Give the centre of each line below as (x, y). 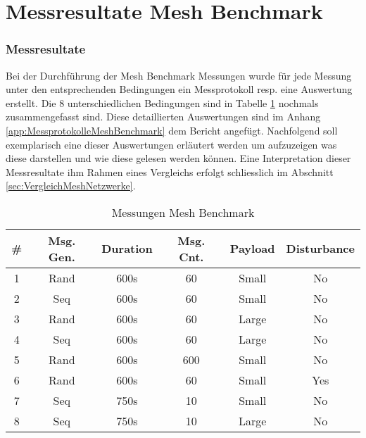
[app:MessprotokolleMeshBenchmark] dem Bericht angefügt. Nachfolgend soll (172, 130)
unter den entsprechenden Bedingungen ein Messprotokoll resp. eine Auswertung (179, 89)
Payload (252, 249)
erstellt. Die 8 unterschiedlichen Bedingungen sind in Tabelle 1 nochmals (162, 102)
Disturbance (320, 249)
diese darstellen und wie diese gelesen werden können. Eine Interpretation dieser (178, 158)
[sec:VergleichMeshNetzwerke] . (71, 186)
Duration (127, 249)
